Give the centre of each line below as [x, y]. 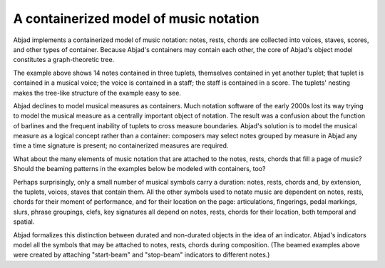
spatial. [24, 222]
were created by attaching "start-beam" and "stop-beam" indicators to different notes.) [142, 255]
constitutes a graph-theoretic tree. [64, 60]
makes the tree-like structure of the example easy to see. [97, 93]
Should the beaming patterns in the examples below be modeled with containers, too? [139, 169]
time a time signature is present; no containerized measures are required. [121, 145]
